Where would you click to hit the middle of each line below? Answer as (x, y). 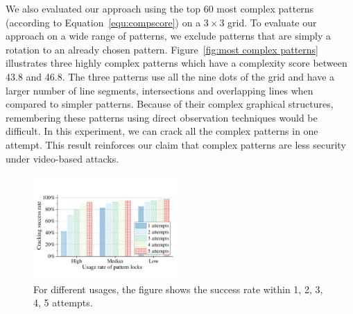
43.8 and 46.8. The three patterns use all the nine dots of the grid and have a (170, 76)
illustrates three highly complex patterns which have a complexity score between (176, 63)
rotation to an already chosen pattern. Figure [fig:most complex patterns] (162, 49)
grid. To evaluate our (272, 22)
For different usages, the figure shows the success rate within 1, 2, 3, (178, 289)
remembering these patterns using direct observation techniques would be (162, 117)
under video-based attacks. (62, 158)
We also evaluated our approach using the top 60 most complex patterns (160, 8)
